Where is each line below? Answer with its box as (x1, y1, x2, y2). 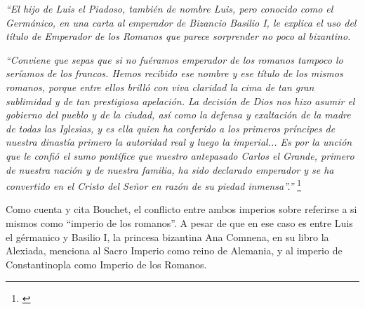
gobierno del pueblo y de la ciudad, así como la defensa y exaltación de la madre (6, 107, 351, 122)
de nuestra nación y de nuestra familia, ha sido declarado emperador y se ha (6, 162, 334, 177)
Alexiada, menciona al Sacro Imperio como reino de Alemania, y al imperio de (6, 243, 343, 258)
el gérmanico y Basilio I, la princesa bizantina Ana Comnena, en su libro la (6, 229, 329, 244)
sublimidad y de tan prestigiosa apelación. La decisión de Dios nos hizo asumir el (6, 93, 355, 108)
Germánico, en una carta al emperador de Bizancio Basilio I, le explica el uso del (6, 15, 357, 29)
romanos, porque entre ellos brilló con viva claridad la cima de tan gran (6, 79, 314, 94)
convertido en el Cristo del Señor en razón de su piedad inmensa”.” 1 (6, 177, 302, 193)
